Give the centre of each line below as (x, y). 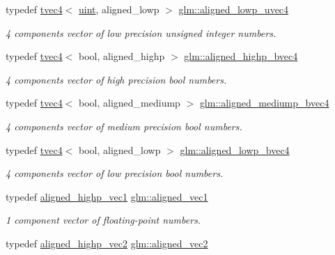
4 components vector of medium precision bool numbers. (124, 126)
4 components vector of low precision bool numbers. (115, 173)
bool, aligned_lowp (120, 149)
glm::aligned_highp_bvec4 (241, 56)
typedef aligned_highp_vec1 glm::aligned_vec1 (107, 196)
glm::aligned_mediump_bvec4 (264, 103)
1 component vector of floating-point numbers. (103, 220)
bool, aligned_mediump (130, 103)
